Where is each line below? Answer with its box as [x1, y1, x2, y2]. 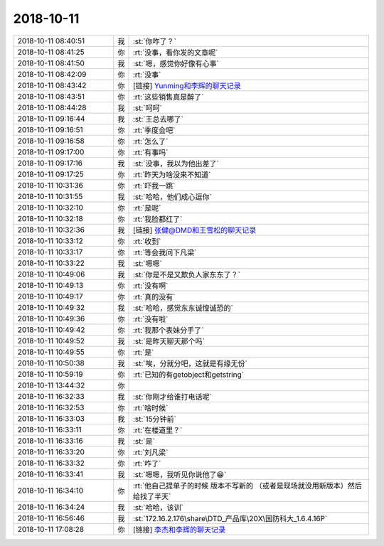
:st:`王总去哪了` [132, 114, 184, 124]
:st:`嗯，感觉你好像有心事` [132, 58, 220, 68]
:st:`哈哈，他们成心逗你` [132, 192, 213, 202]
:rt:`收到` [132, 236, 161, 246]
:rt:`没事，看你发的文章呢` [132, 47, 218, 57]
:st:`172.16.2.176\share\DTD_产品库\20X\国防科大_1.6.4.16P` [132, 513, 328, 523]
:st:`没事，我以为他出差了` [132, 159, 220, 168]
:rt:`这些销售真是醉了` [132, 92, 204, 102]
